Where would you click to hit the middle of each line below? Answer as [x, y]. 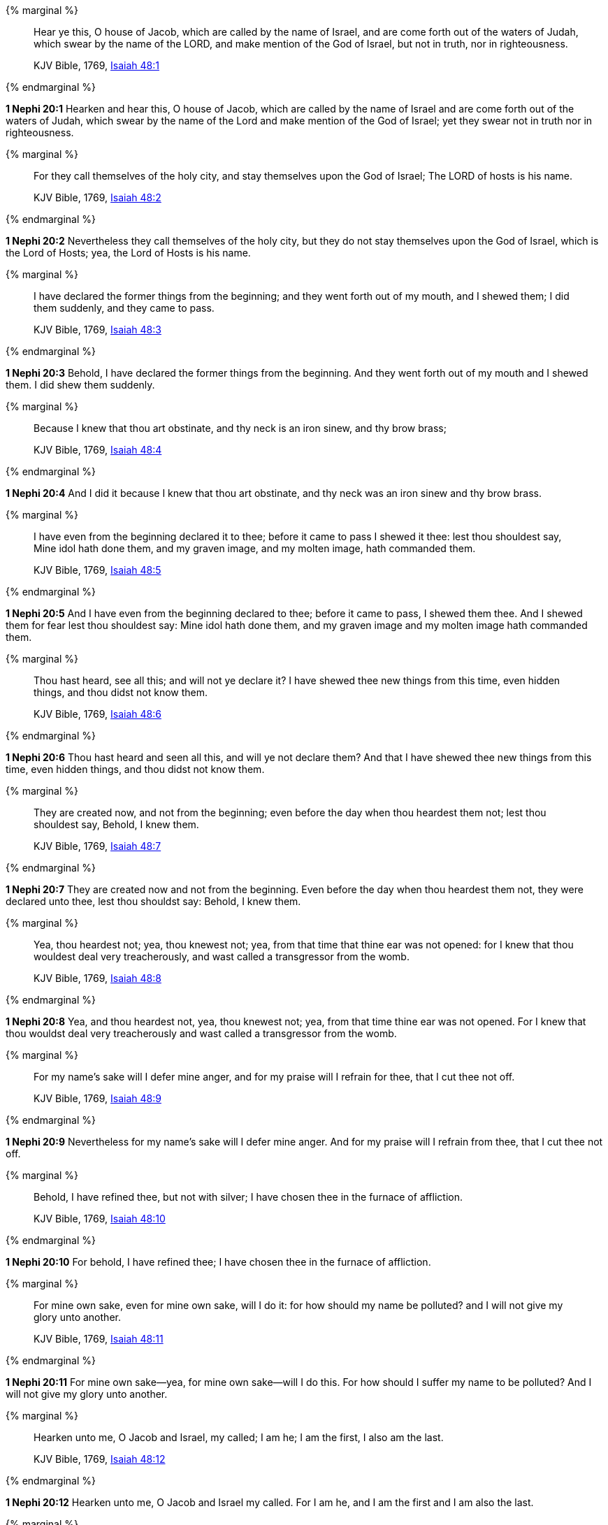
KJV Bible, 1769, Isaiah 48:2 [97, 197]
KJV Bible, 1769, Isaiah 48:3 [97, 330]
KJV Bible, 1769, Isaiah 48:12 [100, 1459]
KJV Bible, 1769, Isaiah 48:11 [99, 1339]
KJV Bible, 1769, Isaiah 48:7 [97, 846]
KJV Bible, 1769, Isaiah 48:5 [97, 570]
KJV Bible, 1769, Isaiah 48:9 [97, 1098]
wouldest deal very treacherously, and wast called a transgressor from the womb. [222, 956]
